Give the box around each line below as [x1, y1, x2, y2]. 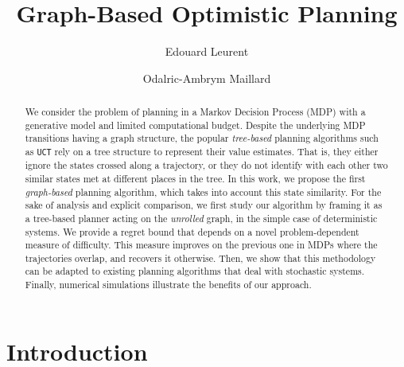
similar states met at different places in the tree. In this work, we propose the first [25, 171, 366, 185]
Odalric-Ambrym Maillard [142, 69, 271, 86]
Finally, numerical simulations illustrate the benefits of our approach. [25, 278, 312, 291]
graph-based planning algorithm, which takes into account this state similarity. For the [25, 185, 382, 198]
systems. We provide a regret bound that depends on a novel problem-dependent [25, 224, 359, 238]
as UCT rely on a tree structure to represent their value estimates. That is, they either [25, 145, 379, 158]
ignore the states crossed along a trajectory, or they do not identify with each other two [25, 158, 388, 172]
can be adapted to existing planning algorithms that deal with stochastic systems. [25, 264, 365, 278]
